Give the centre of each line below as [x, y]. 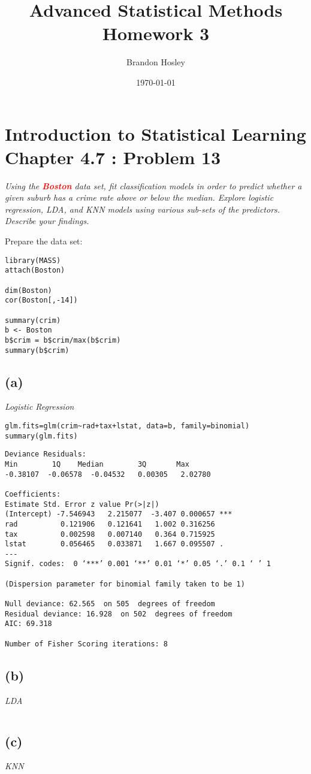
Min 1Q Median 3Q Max [97, 464]
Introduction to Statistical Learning [155, 133]
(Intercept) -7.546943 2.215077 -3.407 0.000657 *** [119, 514]
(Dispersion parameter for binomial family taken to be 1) [125, 584]
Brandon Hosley [156, 62]
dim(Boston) [28, 290]
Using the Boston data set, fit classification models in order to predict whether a [153, 185]
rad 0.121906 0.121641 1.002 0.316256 [110, 524]
